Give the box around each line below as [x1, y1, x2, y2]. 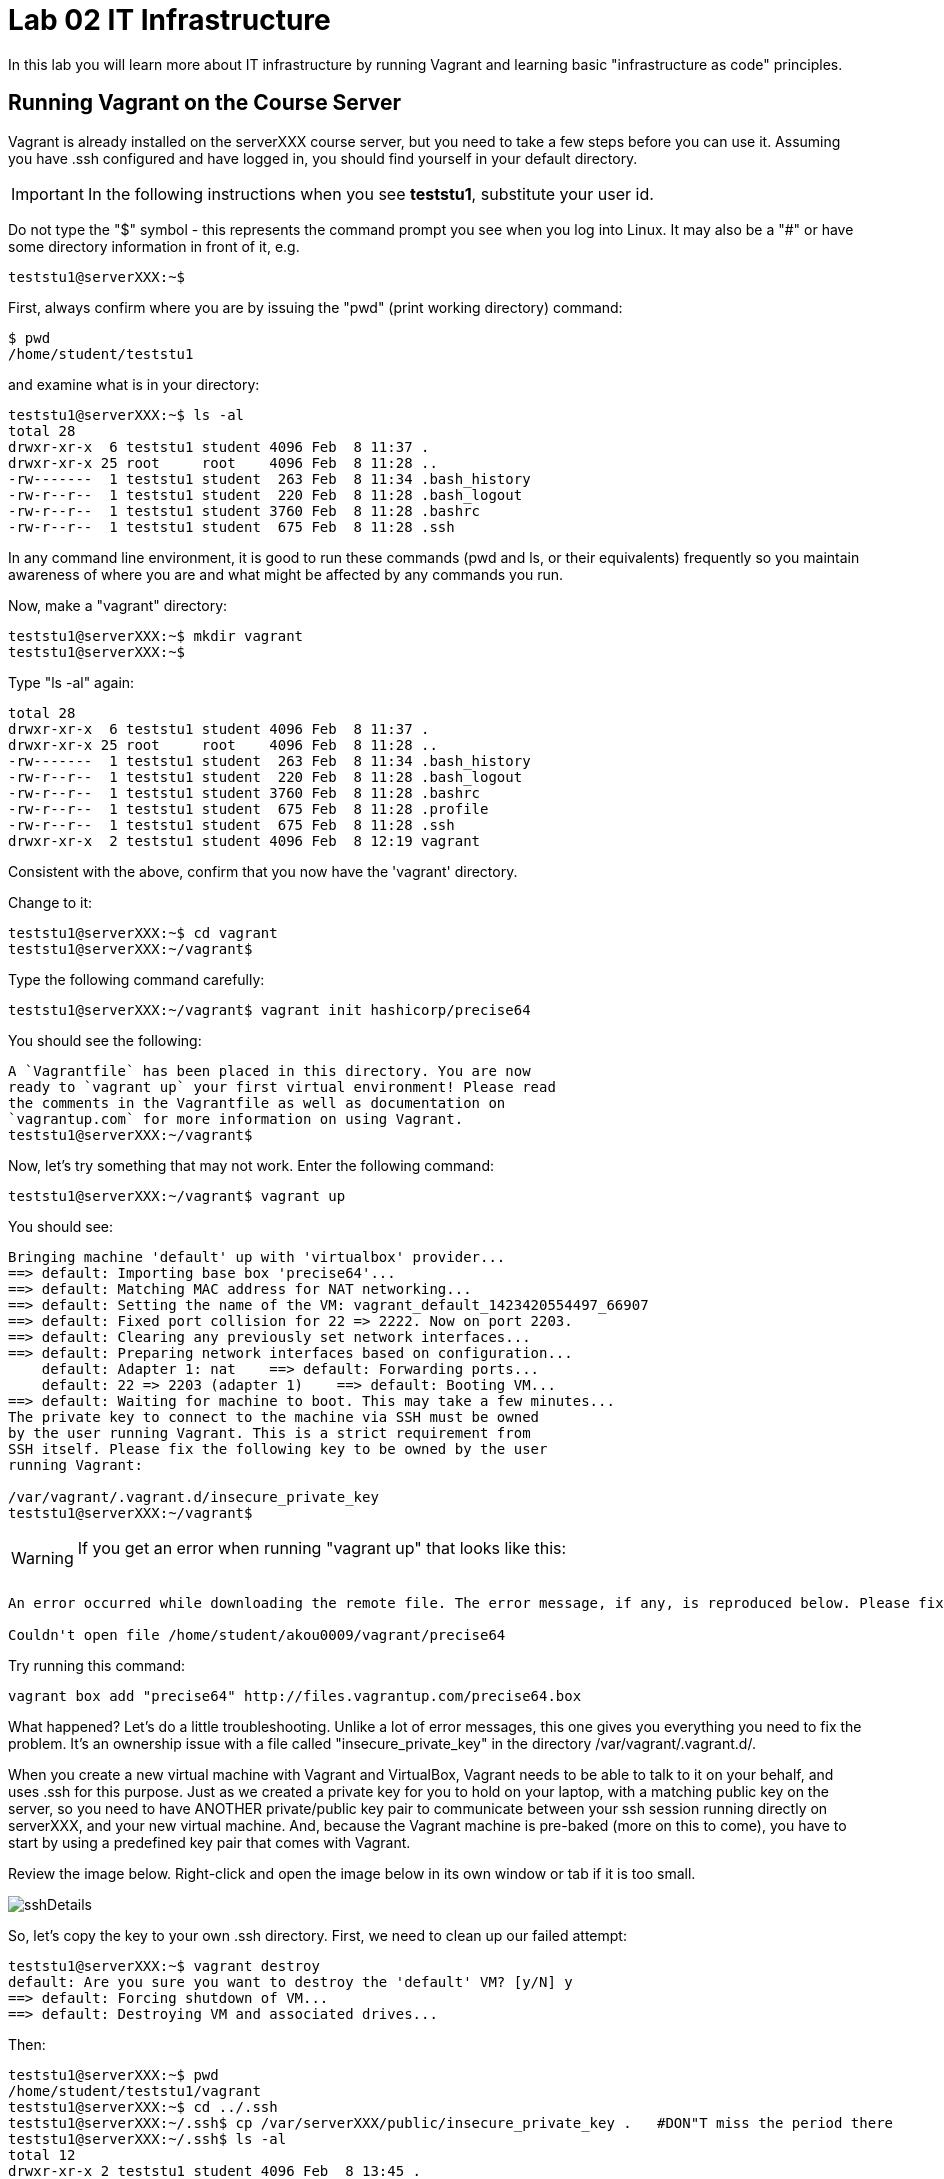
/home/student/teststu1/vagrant [8, 2082, 261, 2099]
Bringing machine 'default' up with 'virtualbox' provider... [8, 1248, 506, 1265]
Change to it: [8, 893, 93, 911]
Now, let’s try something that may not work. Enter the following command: [8, 1156, 494, 1174]
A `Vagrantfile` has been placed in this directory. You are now [8, 1062, 531, 1079]
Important [11, 183, 84, 204]
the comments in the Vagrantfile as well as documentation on [8, 1094, 506, 1111]
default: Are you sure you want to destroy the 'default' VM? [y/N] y [8, 1973, 573, 1990]
